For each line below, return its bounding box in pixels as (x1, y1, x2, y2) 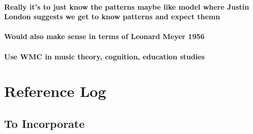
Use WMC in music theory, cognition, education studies (4, 51, 205, 61)
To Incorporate (4, 115, 85, 131)
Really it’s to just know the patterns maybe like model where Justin (4, 1, 249, 12)
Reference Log (4, 81, 106, 102)
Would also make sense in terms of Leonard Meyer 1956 (4, 31, 205, 42)
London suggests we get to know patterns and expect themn (4, 11, 220, 22)
